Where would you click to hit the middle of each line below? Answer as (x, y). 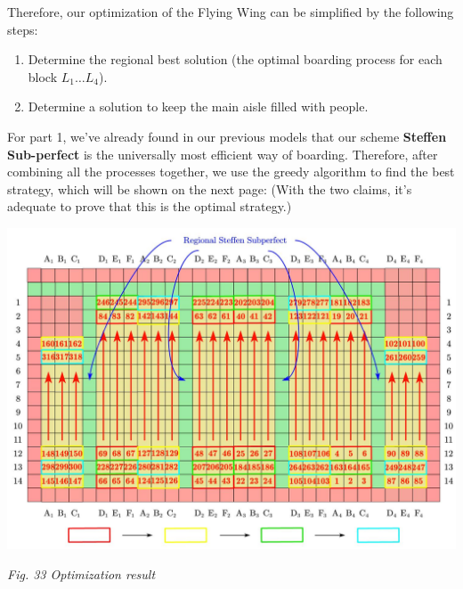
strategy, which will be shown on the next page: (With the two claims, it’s (210, 188)
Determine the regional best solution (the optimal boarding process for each (235, 59)
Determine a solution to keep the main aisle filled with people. (198, 106)
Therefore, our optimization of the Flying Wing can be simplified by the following (231, 12)
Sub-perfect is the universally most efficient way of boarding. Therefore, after (223, 154)
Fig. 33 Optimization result (81, 573)
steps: (23, 29)
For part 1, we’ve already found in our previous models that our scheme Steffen (227, 136)
